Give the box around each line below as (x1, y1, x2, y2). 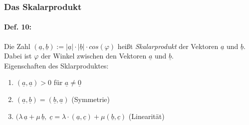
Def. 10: (4, 21, 32, 32)
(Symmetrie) (71, 94, 110, 104)
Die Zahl (4, 40, 30, 51)
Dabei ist (4, 50, 32, 61)
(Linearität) (128, 110, 165, 121)
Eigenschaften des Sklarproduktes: (4, 60, 109, 70)
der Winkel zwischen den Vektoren (40, 50, 147, 61)
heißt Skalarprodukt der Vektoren (117, 40, 219, 51)
